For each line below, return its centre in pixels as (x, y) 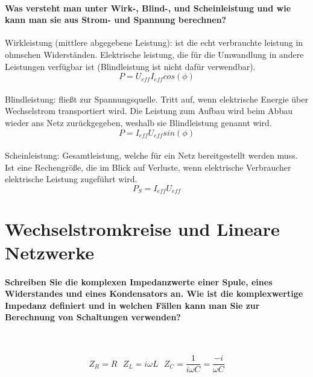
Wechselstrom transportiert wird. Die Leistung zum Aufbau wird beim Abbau (149, 111)
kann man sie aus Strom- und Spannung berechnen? (116, 20)
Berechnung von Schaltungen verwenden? (93, 317)
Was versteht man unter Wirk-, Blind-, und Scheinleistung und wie (148, 8)
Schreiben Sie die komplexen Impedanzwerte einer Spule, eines (139, 281)
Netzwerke (50, 252)
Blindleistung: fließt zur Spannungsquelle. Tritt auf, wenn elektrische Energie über (156, 99)
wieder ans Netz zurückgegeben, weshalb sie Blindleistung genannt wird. (138, 122)
